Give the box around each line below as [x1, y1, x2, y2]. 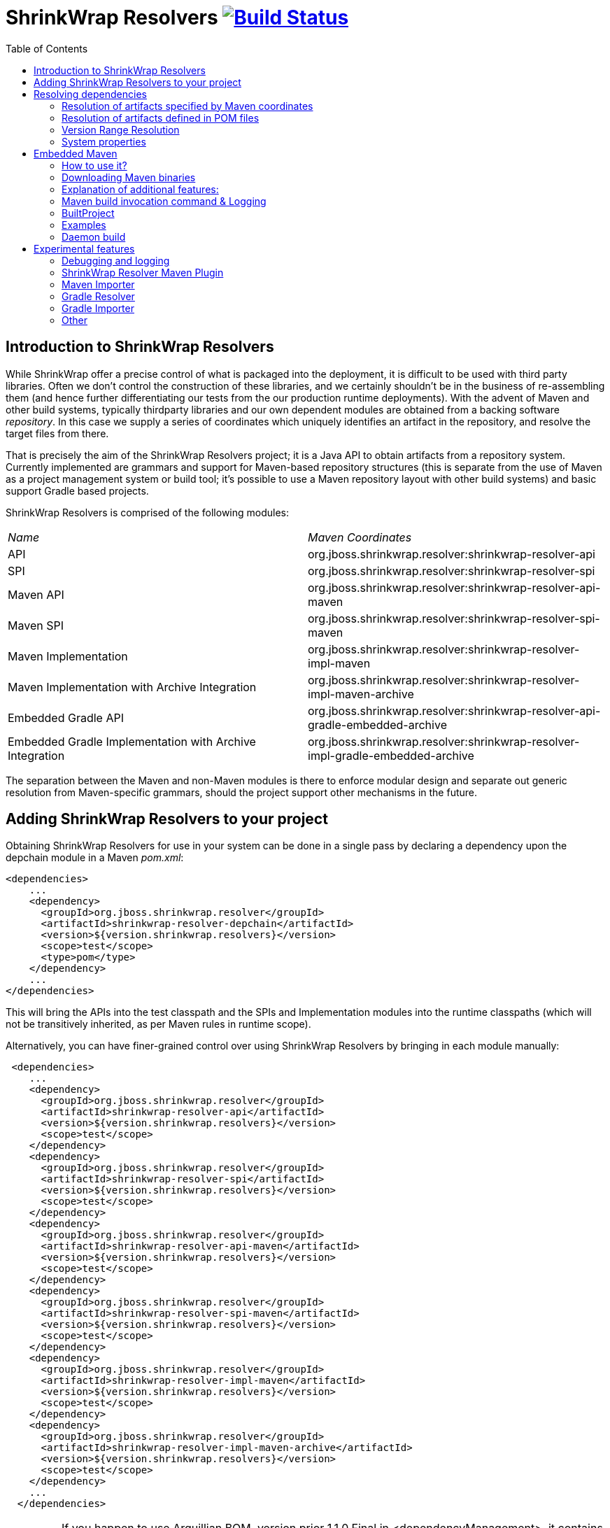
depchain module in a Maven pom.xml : [6, 851, 184, 864]
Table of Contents [6, 42, 88, 55]
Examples [62, 218, 106, 231]
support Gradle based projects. [6, 484, 149, 497]
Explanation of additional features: [62, 183, 219, 195]
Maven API [8, 587, 64, 602]
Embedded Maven [34, 147, 118, 160]
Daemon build [62, 230, 126, 243]
